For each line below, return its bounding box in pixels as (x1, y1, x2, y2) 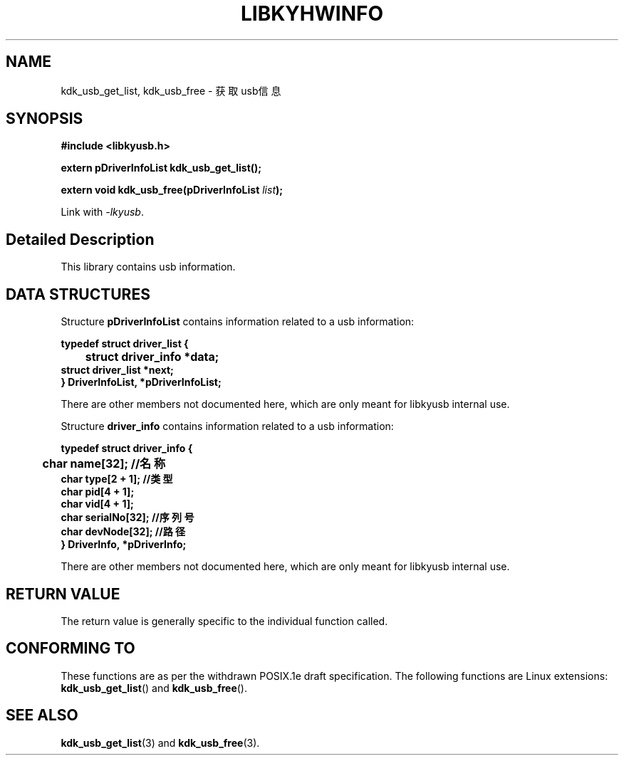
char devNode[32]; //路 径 (61, 525, 185, 538)
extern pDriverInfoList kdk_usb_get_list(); (61, 162, 262, 174)
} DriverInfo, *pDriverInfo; (61, 538, 187, 551)
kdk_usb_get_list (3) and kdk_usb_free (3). (61, 736, 260, 749)
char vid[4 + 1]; (61, 498, 134, 510)
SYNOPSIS (6, 110, 83, 128)
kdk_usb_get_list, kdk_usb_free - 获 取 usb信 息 (61, 84, 281, 97)
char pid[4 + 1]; (61, 486, 135, 498)
